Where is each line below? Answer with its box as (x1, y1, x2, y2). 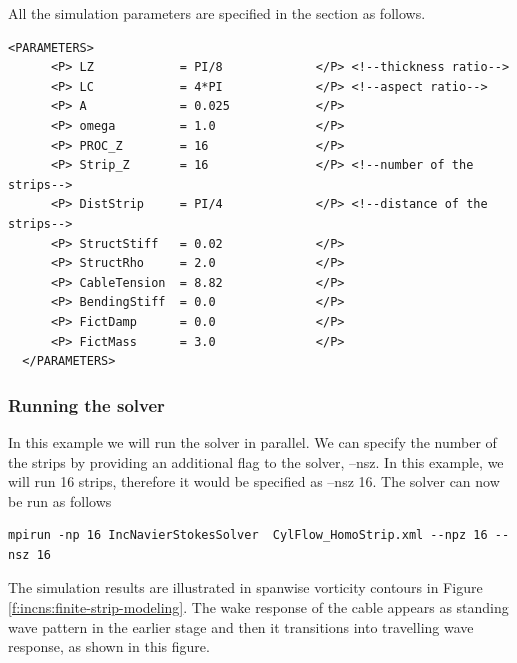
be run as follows (8, 490, 112, 511)
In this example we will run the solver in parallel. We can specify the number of (8, 431, 497, 452)
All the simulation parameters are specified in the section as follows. (8, 3, 426, 23)
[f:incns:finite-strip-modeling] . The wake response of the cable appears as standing (8, 597, 509, 618)
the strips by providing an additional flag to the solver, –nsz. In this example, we (8, 451, 504, 472)
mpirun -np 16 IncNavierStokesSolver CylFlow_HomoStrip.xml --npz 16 (8, 528, 488, 543)
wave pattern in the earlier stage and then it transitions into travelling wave (8, 616, 474, 637)
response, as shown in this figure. (8, 636, 210, 657)
